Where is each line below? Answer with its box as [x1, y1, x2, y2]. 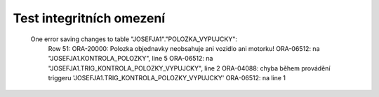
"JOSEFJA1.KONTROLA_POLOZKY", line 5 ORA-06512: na [48, 54, 213, 63]
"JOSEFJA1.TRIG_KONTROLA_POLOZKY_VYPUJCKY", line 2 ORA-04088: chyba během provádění [48, 64, 331, 73]
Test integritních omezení [13, 10, 166, 26]
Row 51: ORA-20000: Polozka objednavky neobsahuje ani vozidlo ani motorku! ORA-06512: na [48, 44, 320, 52]
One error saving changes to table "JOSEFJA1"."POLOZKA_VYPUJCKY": [30, 35, 238, 43]
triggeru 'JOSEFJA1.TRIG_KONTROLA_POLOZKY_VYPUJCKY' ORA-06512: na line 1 [48, 74, 286, 82]
